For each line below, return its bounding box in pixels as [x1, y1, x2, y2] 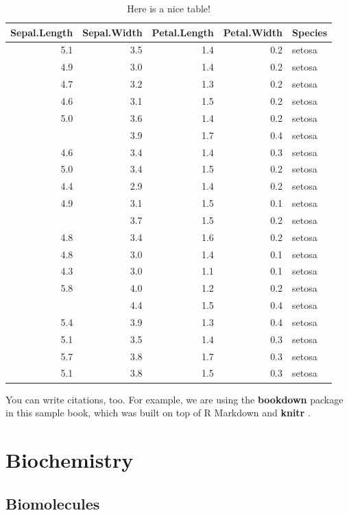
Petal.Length [152, 25, 214, 39]
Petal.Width [223, 25, 283, 39]
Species [292, 25, 328, 39]
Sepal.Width [82, 25, 143, 39]
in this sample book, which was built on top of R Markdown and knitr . [5, 405, 311, 420]
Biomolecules [5, 492, 100, 514]
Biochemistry [5, 445, 134, 473]
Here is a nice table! [127, 1, 210, 15]
